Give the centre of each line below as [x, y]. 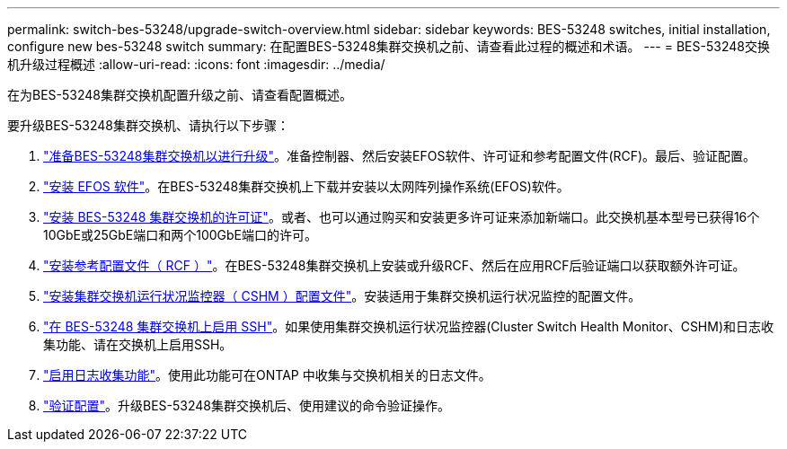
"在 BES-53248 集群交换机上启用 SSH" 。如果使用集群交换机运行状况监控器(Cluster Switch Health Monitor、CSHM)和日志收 [409, 326]
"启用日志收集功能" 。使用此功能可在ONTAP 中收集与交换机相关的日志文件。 [267, 375]
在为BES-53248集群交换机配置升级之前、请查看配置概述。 [180, 95]
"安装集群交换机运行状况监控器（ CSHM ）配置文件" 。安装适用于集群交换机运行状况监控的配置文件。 [342, 296]
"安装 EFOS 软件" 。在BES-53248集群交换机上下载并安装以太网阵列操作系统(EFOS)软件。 [306, 186]
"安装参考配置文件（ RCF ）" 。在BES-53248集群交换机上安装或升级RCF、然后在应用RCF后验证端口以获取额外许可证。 [394, 265]
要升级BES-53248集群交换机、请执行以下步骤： [148, 125]
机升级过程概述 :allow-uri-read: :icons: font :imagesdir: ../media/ [196, 64]
